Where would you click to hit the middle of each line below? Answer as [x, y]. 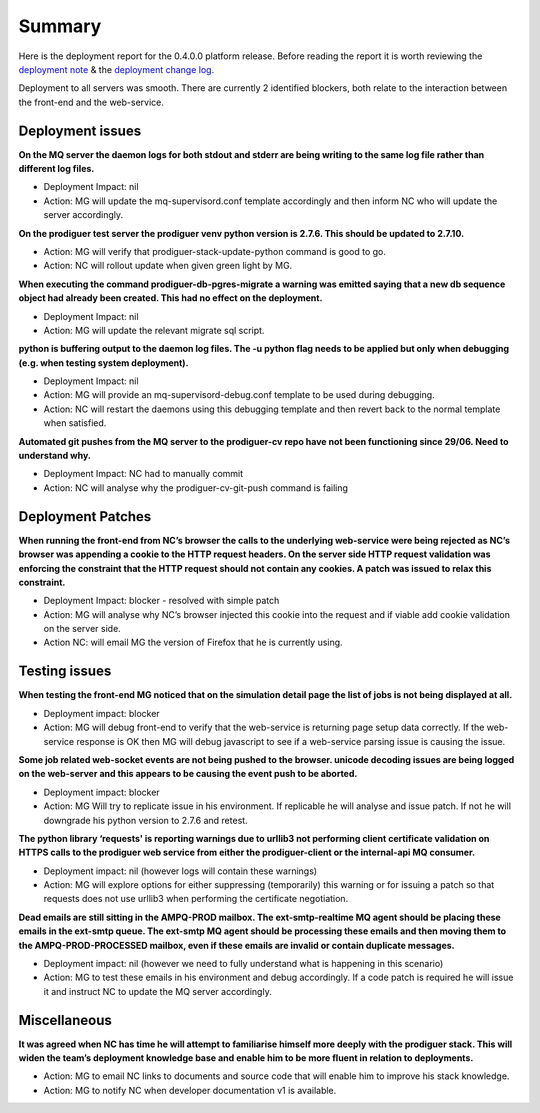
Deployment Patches [85, 516]
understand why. [55, 456]
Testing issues [65, 671]
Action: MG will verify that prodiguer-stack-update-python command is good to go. [215, 251]
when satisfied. [75, 423]
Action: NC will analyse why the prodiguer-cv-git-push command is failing [196, 487]
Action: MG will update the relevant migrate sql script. [154, 330]
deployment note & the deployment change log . [116, 69]
